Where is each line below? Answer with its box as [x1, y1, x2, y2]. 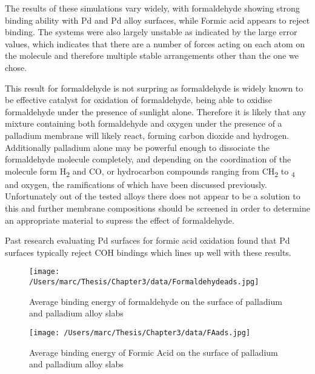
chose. [5, 61, 27, 73]
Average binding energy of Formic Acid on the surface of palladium [29, 346, 278, 358]
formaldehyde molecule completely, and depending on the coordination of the [5, 153, 291, 165]
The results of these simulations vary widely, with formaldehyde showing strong [5, 2, 300, 14]
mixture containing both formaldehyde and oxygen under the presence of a [5, 117, 282, 130]
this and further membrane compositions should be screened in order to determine [5, 202, 310, 215]
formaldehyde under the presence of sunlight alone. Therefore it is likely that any [5, 105, 307, 118]
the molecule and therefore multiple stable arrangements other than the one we [5, 49, 299, 62]
